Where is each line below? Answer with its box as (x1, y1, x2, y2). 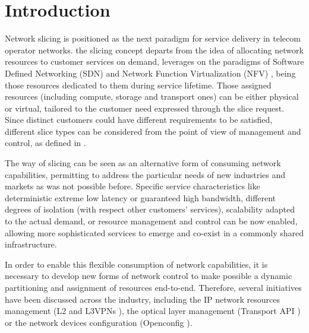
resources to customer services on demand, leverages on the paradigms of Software (5, 55, 304, 68)
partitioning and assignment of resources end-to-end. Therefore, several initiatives (5, 281, 302, 293)
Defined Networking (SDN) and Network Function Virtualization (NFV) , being (5, 66, 296, 79)
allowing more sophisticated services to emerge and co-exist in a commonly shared (5, 226, 304, 239)
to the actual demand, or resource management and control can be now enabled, (5, 215, 298, 227)
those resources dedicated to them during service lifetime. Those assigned (5, 78, 272, 91)
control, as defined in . (5, 137, 86, 149)
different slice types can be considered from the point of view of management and (5, 125, 301, 137)
